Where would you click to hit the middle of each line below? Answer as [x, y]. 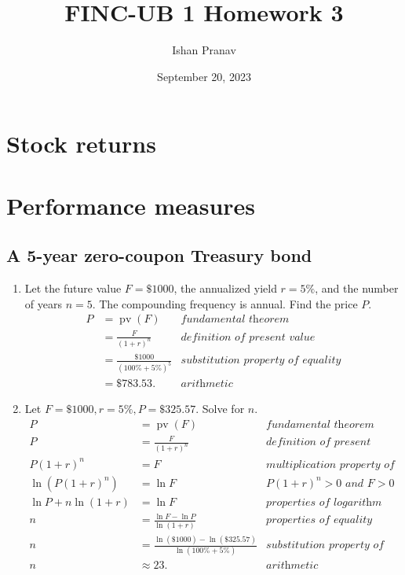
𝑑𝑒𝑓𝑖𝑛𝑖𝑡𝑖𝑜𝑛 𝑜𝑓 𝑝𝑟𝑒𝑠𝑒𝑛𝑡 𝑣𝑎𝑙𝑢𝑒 [248, 337]
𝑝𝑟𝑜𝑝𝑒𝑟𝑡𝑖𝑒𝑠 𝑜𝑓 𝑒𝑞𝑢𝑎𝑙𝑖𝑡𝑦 [319, 520]
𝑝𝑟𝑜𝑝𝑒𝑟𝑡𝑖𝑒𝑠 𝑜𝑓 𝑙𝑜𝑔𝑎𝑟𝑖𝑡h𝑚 [324, 502]
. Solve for [220, 409]
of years [43, 303]
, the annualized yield [225, 288]
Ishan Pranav [204, 50]
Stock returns [81, 144]
